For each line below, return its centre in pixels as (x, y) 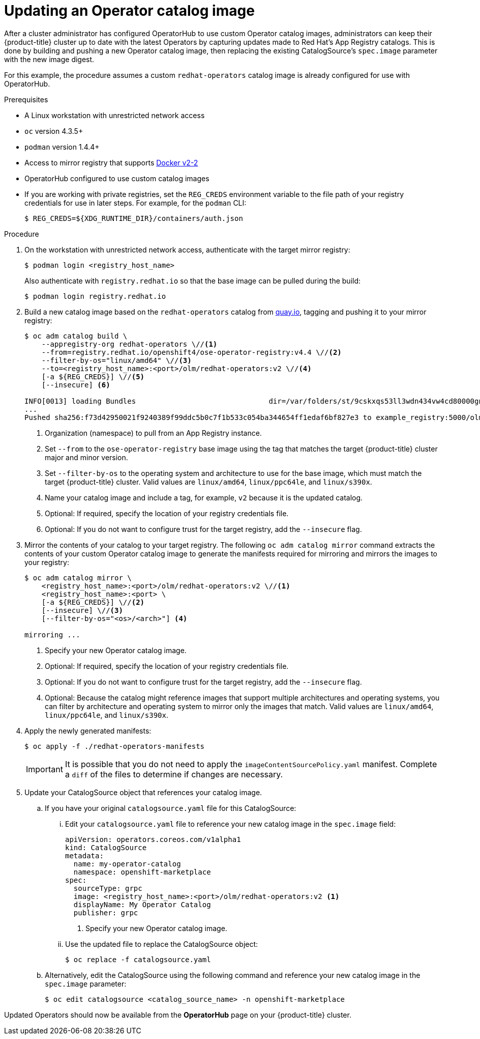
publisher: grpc (106, 912)
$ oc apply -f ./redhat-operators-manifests (115, 746)
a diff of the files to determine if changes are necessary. (174, 774)
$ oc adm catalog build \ (76, 336)
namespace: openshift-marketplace (142, 872)
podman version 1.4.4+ (62, 147)
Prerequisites (26, 99)
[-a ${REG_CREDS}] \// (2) (93, 602)
